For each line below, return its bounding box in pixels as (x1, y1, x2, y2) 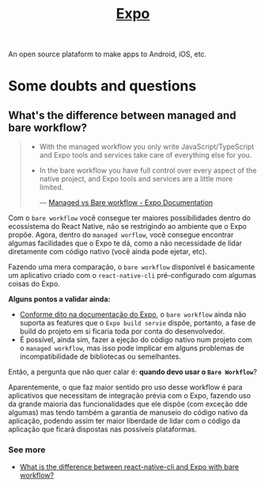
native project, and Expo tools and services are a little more (39, 174, 233, 184)
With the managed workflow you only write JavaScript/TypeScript (39, 142, 255, 151)
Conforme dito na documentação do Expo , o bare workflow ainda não (19, 310, 247, 319)
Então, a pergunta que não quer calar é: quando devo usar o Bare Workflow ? (8, 367, 257, 377)
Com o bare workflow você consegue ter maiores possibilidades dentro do (8, 213, 251, 223)
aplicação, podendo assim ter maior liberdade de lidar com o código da (8, 417, 240, 426)
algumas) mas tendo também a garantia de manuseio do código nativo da (8, 408, 248, 417)
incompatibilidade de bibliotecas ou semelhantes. (19, 352, 182, 361)
